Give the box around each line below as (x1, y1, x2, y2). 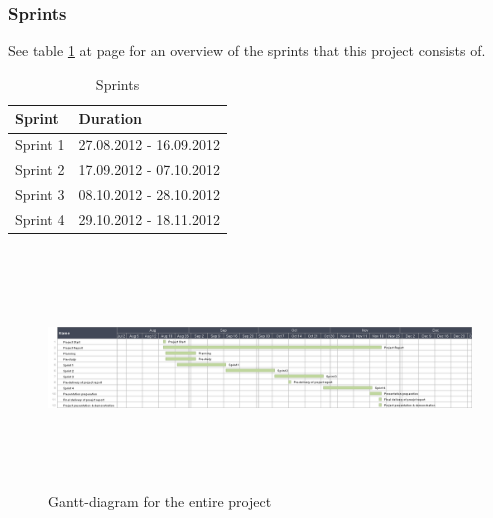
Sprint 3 (15, 183, 65, 204)
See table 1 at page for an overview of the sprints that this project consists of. (8, 40, 486, 61)
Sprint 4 (15, 208, 65, 229)
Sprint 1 (15, 134, 65, 155)
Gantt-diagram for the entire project (48, 491, 272, 512)
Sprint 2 (15, 159, 65, 180)
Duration (78, 108, 142, 129)
